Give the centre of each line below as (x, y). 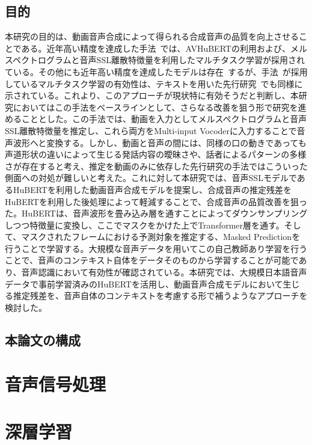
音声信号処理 (56, 384)
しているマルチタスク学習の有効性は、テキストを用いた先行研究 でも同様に (154, 83)
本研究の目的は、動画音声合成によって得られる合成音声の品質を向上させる (152, 36)
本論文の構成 (43, 339)
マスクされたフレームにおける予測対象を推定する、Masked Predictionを (161, 237)
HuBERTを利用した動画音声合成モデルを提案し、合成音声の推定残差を (152, 189)
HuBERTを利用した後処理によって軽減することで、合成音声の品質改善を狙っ (156, 201)
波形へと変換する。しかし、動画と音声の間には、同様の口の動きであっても (160, 142)
